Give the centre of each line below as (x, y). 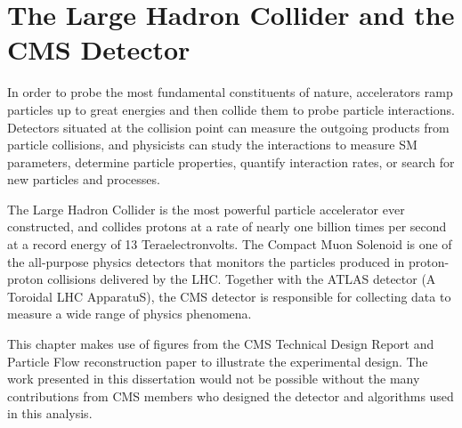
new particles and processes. (84, 179)
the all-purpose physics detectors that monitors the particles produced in (206, 261)
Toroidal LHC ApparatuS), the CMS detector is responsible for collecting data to (229, 296)
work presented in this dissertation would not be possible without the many (214, 379)
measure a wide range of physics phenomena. (130, 314)
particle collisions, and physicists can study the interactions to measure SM (212, 145)
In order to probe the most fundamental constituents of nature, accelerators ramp (230, 92)
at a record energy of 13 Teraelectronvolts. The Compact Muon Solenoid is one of (230, 244)
